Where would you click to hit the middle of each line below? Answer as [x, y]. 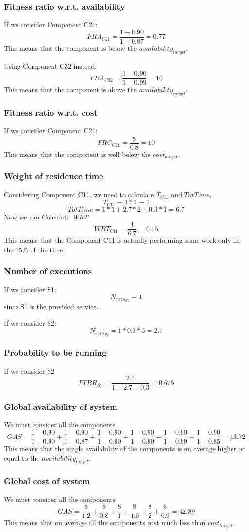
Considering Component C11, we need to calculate [79, 194]
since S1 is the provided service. [51, 306]
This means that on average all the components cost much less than [105, 523]
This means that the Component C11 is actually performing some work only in [122, 240]
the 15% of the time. [34, 249]
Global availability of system [61, 407]
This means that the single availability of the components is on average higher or [124, 448]
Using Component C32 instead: [50, 66]
